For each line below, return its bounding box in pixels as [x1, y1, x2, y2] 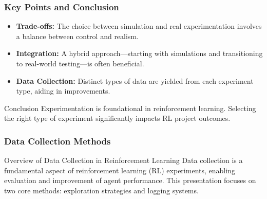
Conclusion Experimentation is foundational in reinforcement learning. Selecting [4, 102, 256, 113]
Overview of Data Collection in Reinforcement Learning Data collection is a [4, 155, 243, 166]
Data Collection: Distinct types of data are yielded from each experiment [16, 75, 254, 86]
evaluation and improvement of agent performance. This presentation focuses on [4, 175, 256, 186]
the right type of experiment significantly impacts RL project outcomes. [4, 113, 231, 123]
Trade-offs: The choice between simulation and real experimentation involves [16, 21, 262, 31]
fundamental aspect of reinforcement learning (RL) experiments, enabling [4, 165, 235, 175]
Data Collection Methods [4, 134, 111, 147]
